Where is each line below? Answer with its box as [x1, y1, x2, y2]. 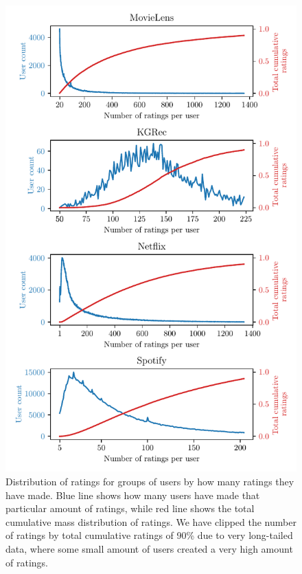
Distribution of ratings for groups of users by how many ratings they [5, 474, 294, 488]
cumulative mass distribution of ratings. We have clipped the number [5, 514, 297, 529]
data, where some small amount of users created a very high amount [5, 541, 293, 555]
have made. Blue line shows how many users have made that [5, 487, 260, 502]
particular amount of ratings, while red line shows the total [5, 501, 255, 516]
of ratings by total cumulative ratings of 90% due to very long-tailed [5, 528, 293, 542]
